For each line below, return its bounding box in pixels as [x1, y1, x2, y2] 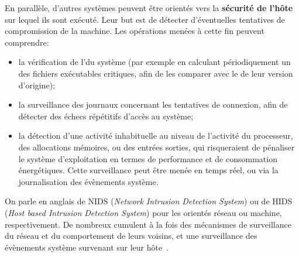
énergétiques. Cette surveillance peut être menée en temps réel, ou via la [18, 164, 279, 176]
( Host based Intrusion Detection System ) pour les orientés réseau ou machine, [5, 206, 282, 218]
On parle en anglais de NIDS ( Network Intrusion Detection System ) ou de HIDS [5, 195, 293, 207]
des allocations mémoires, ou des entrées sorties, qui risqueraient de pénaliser [18, 141, 295, 153]
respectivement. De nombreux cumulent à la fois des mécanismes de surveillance [5, 218, 291, 230]
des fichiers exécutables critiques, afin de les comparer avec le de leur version [18, 67, 293, 79]
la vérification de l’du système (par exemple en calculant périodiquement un [18, 56, 291, 68]
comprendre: [5, 36, 49, 48]
